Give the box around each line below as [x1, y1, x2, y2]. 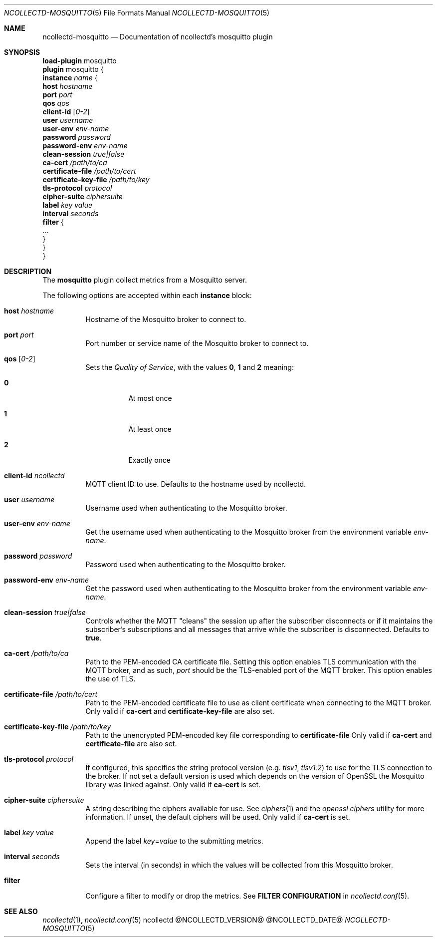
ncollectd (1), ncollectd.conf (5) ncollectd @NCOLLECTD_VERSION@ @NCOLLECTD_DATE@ [42, 916, 343, 924]
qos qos [42, 99, 69, 107]
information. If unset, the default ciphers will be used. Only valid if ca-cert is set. [85, 813, 350, 821]
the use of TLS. [85, 674, 136, 683]
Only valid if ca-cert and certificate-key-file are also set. [85, 707, 274, 715]
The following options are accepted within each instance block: [42, 291, 252, 300]
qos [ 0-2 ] [4, 354, 35, 363]
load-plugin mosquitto [42, 56, 117, 65]
